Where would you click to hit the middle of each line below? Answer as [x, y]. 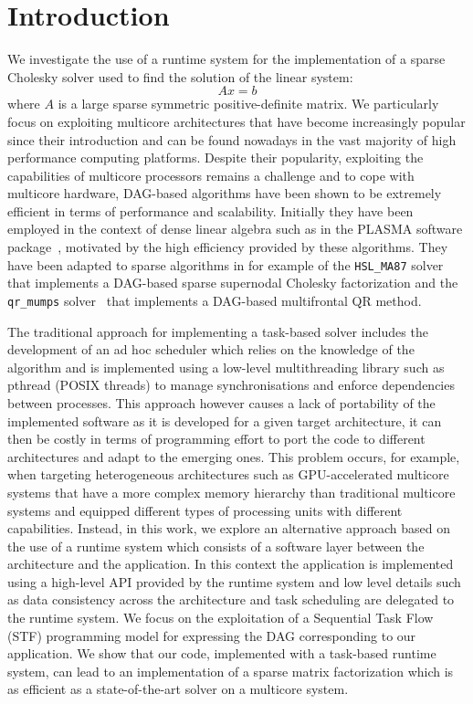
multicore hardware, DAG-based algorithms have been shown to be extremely [225, 193]
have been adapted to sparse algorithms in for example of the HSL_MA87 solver [226, 264]
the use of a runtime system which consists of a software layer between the [216, 546]
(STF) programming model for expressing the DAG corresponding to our [212, 635]
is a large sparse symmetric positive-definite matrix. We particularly [248, 104]
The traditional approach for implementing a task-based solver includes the [218, 331]
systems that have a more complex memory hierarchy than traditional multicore [231, 492]
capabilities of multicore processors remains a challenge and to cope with [211, 175]
